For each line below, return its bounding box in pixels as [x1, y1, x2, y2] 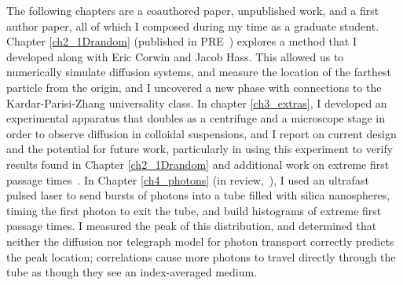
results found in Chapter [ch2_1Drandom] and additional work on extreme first [6, 155, 390, 172]
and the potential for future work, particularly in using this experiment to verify [6, 141, 394, 157]
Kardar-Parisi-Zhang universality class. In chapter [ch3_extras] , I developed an [6, 94, 387, 111]
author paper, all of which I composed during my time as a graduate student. [6, 17, 379, 34]
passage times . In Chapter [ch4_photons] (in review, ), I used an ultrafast [6, 171, 369, 188]
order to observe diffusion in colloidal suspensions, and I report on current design [6, 125, 397, 141]
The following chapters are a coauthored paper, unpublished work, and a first [6, 2, 379, 18]
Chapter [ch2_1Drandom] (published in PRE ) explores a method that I [6, 33, 357, 49]
